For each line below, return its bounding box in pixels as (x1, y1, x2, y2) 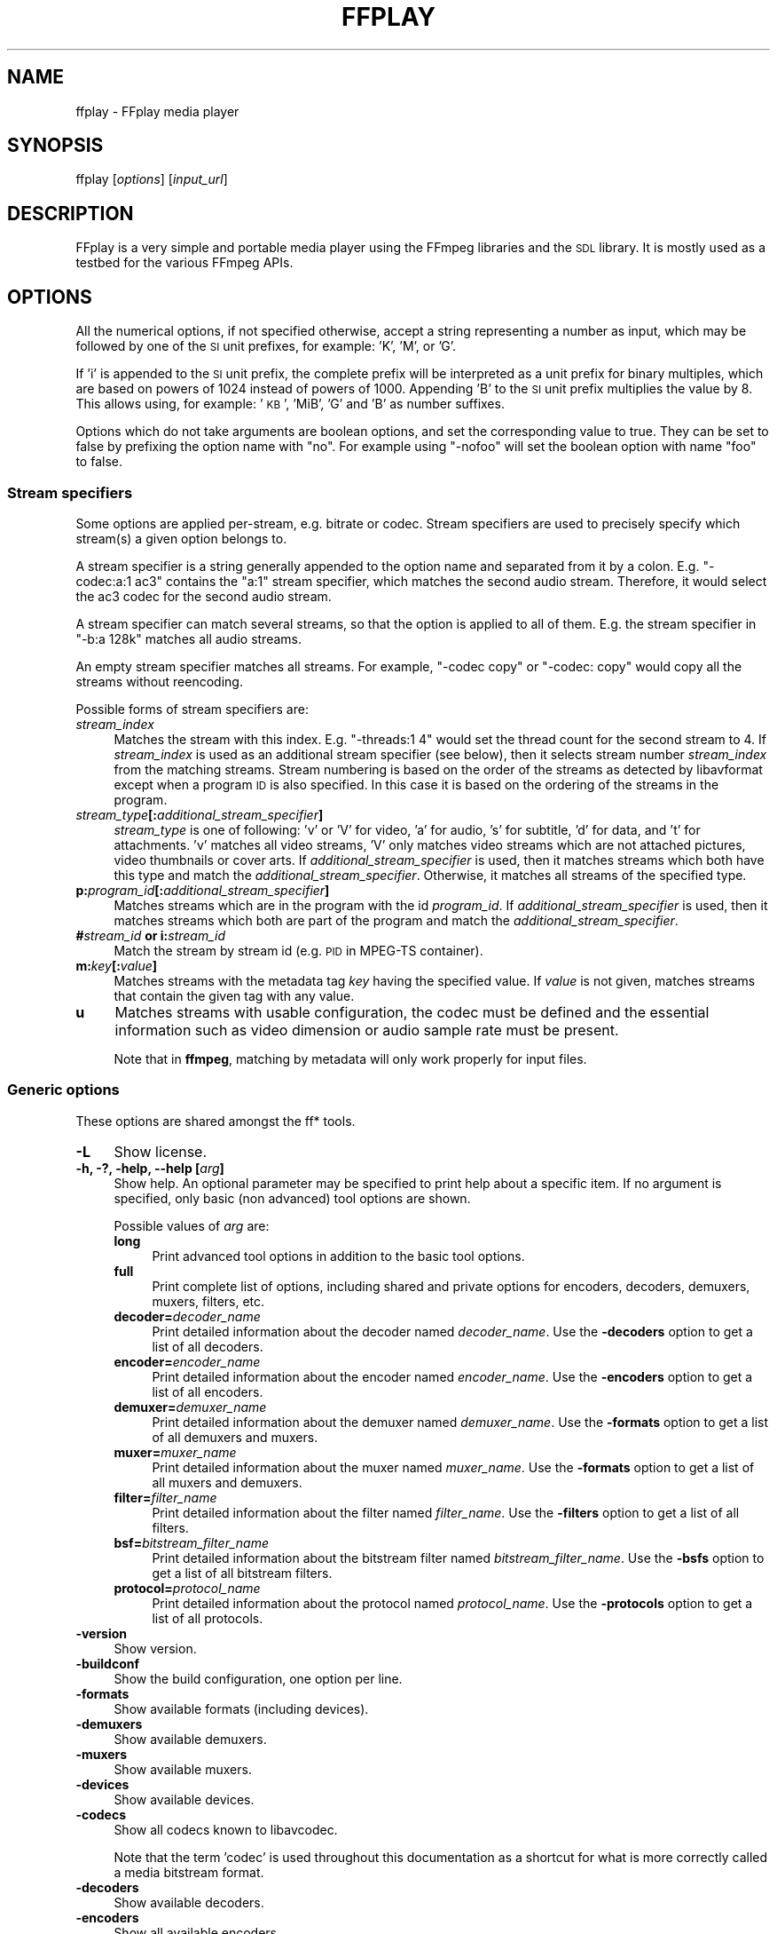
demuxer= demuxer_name (114, 1399, 267, 1415)
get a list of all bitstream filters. (152, 1565, 333, 1581)
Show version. (114, 1640, 197, 1656)
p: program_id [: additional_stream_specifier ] (75, 882, 330, 898)
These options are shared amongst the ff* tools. (75, 1113, 356, 1129)
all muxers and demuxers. (152, 1474, 302, 1490)
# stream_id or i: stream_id (75, 927, 226, 943)
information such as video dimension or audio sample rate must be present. (114, 1020, 619, 1039)
